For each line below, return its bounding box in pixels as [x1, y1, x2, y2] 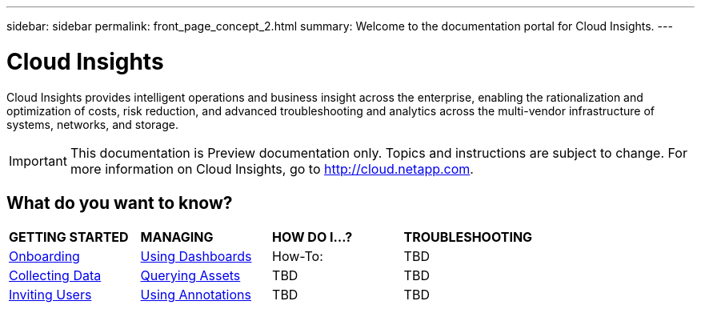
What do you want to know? [6, 192, 233, 213]
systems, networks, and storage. [6, 117, 179, 131]
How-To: [272, 248, 323, 265]
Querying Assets [140, 267, 241, 284]
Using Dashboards [140, 248, 252, 265]
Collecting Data [9, 267, 102, 284]
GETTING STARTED [9, 229, 129, 246]
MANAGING [140, 229, 214, 246]
